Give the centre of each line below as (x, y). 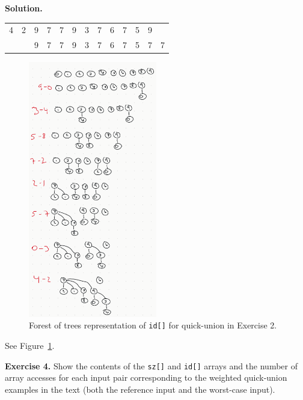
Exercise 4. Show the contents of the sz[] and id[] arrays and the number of (151, 365)
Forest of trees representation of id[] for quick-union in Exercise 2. (153, 325)
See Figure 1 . (30, 345)
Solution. (24, 8)
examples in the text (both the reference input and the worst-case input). (140, 389)
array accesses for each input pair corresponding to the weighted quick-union (146, 377)
